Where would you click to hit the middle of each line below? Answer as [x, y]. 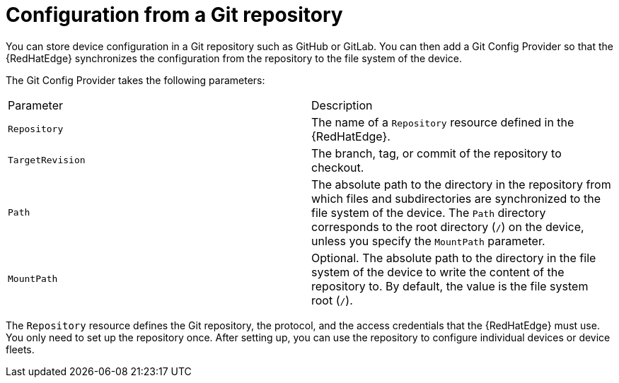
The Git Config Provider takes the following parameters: [135, 80]
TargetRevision [47, 160]
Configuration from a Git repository [174, 15]
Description [342, 105]
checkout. [338, 167]
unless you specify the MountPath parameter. [428, 241]
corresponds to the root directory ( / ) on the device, [448, 226]
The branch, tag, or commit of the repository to [436, 153]
